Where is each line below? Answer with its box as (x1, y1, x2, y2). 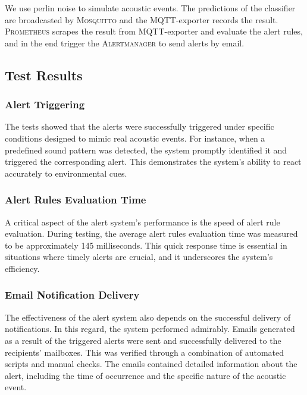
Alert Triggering (5, 97, 85, 112)
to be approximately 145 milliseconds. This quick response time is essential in (5, 239, 287, 251)
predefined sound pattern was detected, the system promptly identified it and (5, 143, 287, 156)
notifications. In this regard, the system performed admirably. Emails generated (5, 322, 295, 335)
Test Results (5, 65, 83, 84)
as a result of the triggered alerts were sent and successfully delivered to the (5, 334, 281, 346)
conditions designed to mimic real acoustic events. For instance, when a (5, 131, 265, 144)
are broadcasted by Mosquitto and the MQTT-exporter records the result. (5, 13, 278, 26)
